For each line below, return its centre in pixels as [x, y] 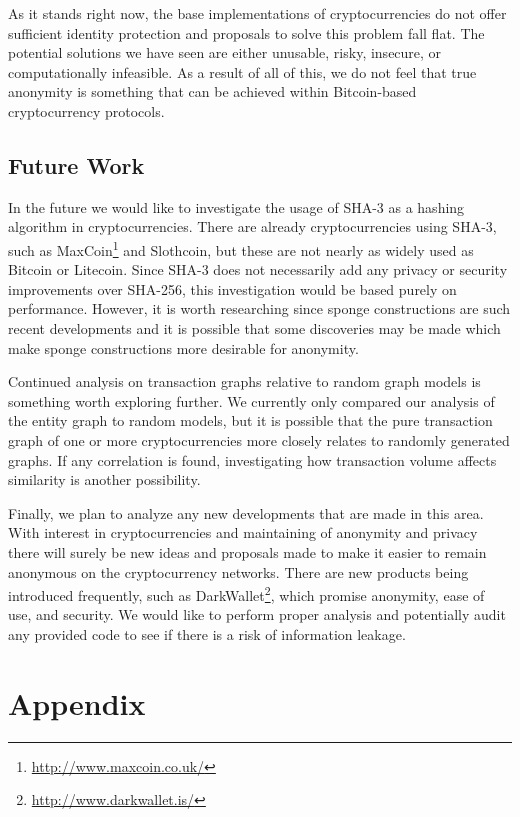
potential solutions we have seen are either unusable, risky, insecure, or [225, 52]
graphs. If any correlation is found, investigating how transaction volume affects [252, 459]
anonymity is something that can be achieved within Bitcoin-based [212, 91]
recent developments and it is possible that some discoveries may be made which [254, 327]
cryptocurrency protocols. [86, 110]
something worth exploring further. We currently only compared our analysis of [251, 400]
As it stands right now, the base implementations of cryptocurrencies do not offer [257, 13]
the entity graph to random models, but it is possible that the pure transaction [250, 420]
